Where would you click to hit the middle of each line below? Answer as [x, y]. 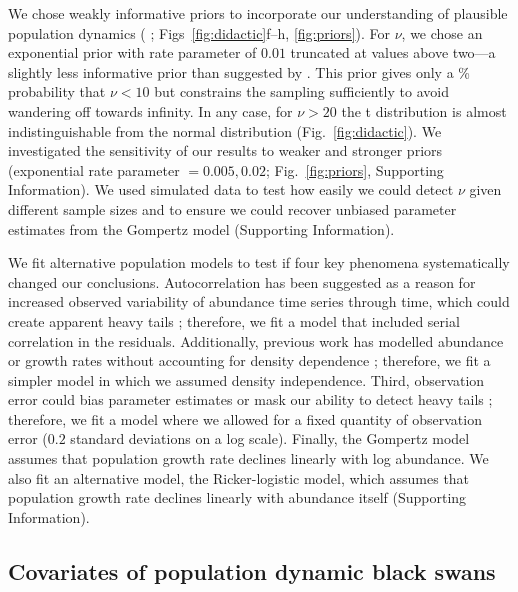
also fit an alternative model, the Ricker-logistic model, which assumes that [239, 477]
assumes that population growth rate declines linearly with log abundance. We [248, 458]
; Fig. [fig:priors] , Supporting [355, 169]
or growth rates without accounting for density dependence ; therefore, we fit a [249, 360]
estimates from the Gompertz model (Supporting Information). [201, 228]
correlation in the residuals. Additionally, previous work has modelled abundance [256, 340]
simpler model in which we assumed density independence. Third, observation [246, 379]
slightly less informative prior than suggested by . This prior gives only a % [239, 71]
